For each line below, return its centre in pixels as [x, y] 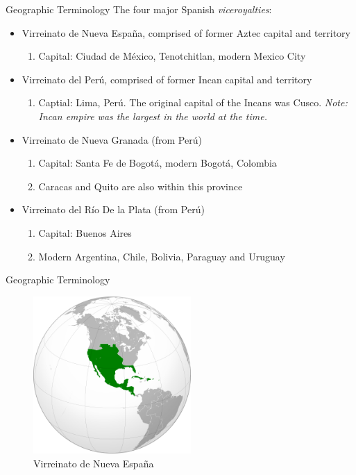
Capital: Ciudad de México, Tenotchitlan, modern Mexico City [172, 56]
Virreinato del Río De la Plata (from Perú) [113, 209]
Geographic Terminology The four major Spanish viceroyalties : [139, 9]
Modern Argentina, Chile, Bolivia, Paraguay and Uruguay [162, 256]
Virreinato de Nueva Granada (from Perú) [112, 139]
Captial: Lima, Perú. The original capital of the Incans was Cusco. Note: [193, 102]
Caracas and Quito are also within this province [141, 186]
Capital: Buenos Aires [85, 232]
